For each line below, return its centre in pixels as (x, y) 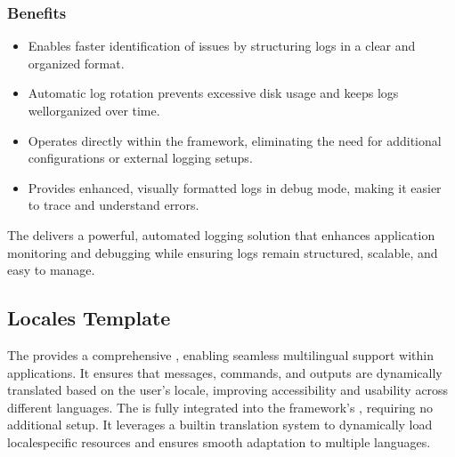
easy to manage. (51, 270)
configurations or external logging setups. (140, 158)
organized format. (76, 63)
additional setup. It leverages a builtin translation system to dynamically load (220, 425)
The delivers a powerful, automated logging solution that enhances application (221, 234)
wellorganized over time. (94, 110)
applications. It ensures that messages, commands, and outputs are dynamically (225, 372)
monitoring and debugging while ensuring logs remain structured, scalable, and (223, 252)
